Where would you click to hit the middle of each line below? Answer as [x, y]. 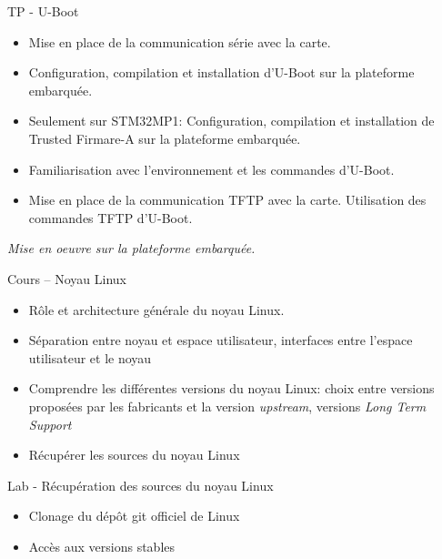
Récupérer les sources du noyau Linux [134, 455]
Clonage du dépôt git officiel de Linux [134, 516]
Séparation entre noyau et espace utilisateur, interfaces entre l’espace [221, 340]
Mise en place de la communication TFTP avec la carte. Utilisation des [227, 200]
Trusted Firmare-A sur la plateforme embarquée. [165, 138]
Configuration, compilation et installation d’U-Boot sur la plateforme [221, 72]
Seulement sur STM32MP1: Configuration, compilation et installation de [231, 121]
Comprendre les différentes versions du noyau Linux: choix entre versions [231, 388]
